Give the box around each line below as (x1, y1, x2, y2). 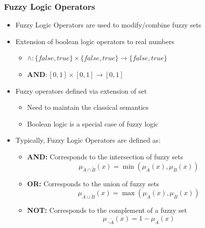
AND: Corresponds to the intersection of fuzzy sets (27, 151, 183, 161)
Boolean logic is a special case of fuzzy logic (27, 118, 159, 128)
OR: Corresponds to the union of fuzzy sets (27, 178, 159, 188)
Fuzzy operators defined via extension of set (15, 85, 147, 96)
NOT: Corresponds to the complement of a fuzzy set (27, 205, 187, 215)
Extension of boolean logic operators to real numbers (15, 36, 174, 46)
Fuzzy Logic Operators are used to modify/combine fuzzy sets (15, 20, 202, 30)
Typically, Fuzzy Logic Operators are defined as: (15, 135, 161, 145)
